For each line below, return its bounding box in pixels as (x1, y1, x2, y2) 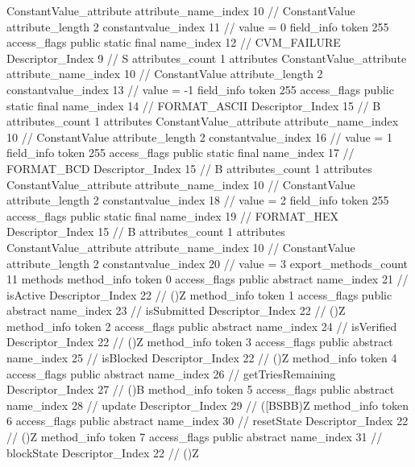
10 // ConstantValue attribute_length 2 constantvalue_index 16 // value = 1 (6, 128, 392, 145)
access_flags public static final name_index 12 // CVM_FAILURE (6, 34, 341, 51)
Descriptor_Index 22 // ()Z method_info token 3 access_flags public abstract (6, 333, 393, 350)
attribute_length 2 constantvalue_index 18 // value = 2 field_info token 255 (6, 192, 389, 209)
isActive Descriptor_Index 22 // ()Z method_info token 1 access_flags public (6, 286, 392, 303)
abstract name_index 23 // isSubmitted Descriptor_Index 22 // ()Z (6, 302, 346, 319)
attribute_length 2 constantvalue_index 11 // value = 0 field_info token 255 (6, 18, 389, 35)
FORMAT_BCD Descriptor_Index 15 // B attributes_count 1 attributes (6, 159, 372, 176)
